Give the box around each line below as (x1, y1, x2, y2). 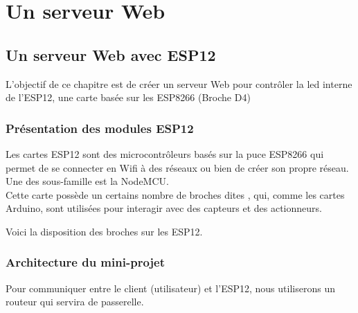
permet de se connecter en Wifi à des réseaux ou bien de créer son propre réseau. (6, 160, 349, 175)
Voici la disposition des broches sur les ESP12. (6, 224, 203, 238)
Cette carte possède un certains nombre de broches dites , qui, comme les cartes (6, 187, 345, 202)
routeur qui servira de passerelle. (6, 294, 144, 309)
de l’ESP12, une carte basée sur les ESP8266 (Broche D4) (6, 90, 251, 105)
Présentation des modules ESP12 (6, 119, 194, 136)
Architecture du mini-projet (6, 253, 165, 271)
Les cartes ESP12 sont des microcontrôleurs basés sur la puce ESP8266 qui (6, 146, 324, 161)
